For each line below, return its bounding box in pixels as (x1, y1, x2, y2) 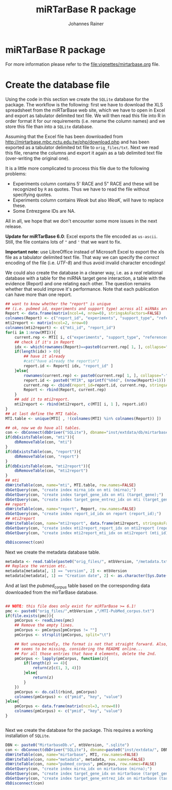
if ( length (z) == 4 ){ (24, 660, 68, 666)
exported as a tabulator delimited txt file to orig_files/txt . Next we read (5, 144, 159, 150)
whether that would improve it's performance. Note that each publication (5, 286, 159, 292)
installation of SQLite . (5, 732, 50, 739)
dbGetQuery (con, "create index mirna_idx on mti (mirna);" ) (5, 487, 137, 492)
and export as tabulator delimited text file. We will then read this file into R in (5, 112, 166, 119)
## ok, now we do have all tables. (5, 425, 81, 430)
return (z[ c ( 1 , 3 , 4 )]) (32, 666, 81, 671)
